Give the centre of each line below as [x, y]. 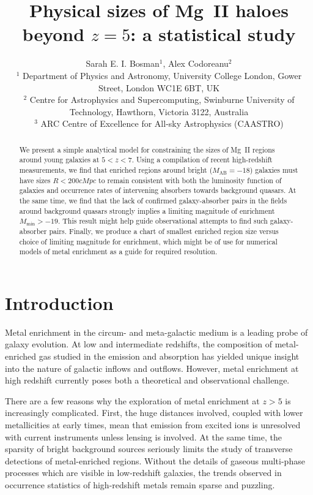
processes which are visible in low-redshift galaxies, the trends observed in [143, 473]
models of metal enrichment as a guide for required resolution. [118, 251]
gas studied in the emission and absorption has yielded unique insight [169, 356]
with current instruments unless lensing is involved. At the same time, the [143, 436]
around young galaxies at [59, 160]
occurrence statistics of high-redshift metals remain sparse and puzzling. [140, 484]
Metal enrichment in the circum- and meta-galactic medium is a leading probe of [156, 332]
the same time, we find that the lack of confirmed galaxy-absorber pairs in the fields [153, 200]
